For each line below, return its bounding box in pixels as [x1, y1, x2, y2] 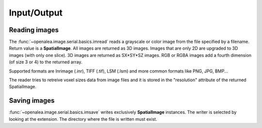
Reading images [9, 26, 59, 34]
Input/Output [9, 7, 63, 18]
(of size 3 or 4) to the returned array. [9, 59, 82, 65]
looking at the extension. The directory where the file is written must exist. [9, 116, 157, 122]
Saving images [9, 96, 55, 105]
